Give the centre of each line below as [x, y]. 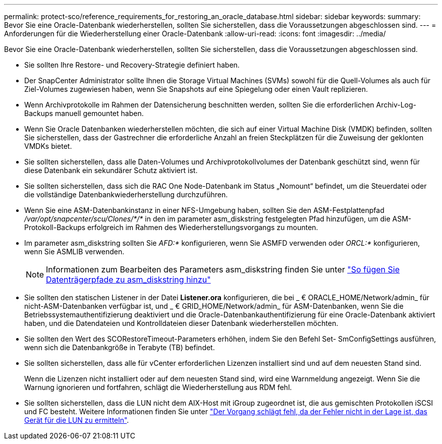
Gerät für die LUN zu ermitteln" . [77, 420]
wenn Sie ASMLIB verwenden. [74, 252]
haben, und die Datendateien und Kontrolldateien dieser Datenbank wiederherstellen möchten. [181, 323]
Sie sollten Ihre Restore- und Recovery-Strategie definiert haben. [132, 65]
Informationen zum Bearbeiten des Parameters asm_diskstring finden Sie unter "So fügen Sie [223, 269]
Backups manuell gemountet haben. [84, 113]
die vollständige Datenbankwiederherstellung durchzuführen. [126, 195]
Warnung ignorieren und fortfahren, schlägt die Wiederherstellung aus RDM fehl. [158, 387]
